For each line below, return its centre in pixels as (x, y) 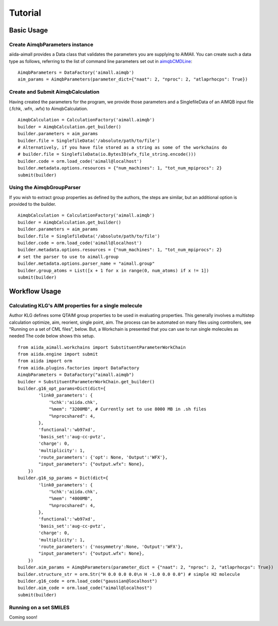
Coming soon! (23, 617)
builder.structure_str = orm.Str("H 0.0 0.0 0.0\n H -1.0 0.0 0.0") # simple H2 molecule (129, 574)
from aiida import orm (45, 361)
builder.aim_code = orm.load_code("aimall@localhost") (85, 588)
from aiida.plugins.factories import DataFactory (79, 368)
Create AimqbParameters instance (51, 44)
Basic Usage (28, 30)
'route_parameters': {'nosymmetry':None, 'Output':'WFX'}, (111, 547)
